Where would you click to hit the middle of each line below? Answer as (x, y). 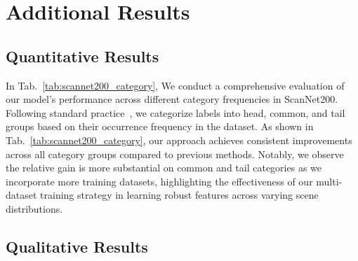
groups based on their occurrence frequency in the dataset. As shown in (160, 126)
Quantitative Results (82, 56)
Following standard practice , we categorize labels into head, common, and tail (175, 112)
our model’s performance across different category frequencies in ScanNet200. (172, 99)
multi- (329, 181)
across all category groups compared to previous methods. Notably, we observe (175, 154)
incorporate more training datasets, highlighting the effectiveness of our (159, 181)
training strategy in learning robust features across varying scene (179, 195)
